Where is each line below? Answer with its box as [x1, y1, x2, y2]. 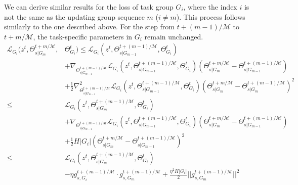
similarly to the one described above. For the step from [4, 21, 175, 32]
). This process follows [176, 11, 245, 22]
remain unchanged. [144, 31, 203, 41]
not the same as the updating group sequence [4, 11, 145, 22]
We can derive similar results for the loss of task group [4, 2, 174, 12]
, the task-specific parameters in [33, 31, 133, 41]
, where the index [183, 2, 237, 12]
